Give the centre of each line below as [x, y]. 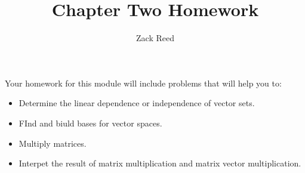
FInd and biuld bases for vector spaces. [90, 123]
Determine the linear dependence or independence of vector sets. [137, 103]
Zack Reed [155, 38]
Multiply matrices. [53, 143]
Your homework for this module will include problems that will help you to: [143, 83]
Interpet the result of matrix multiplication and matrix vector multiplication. [160, 163]
